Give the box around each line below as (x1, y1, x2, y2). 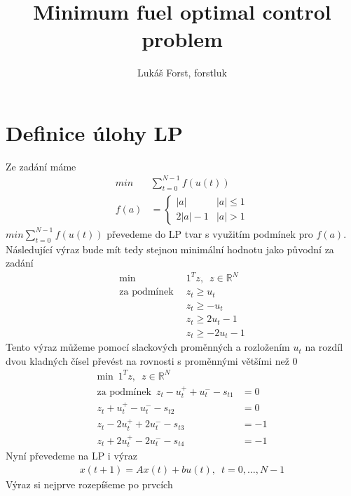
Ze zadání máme (6, 159, 76, 173)
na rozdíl (305, 340, 343, 354)
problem (142, 25, 223, 53)
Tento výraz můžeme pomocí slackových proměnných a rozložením (6, 340, 290, 354)
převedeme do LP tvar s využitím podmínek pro (106, 226, 313, 241)
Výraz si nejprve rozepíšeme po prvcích (6, 476, 173, 491)
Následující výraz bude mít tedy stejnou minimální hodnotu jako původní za (6, 241, 334, 256)
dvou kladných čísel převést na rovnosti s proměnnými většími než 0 (6, 353, 298, 368)
